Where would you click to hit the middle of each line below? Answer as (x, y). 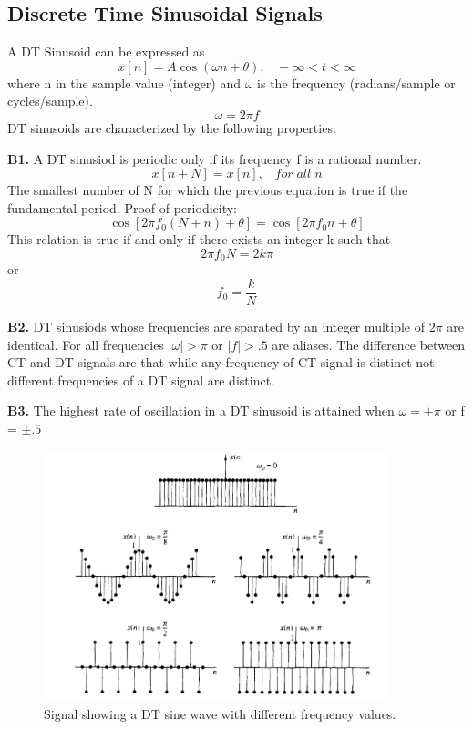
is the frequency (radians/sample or (356, 82)
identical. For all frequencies (86, 344)
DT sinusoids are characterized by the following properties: (172, 127)
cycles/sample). (50, 101)
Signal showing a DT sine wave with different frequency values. (220, 713)
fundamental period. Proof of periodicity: (122, 207)
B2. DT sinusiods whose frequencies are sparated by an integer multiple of (216, 327)
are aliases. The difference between (369, 344)
